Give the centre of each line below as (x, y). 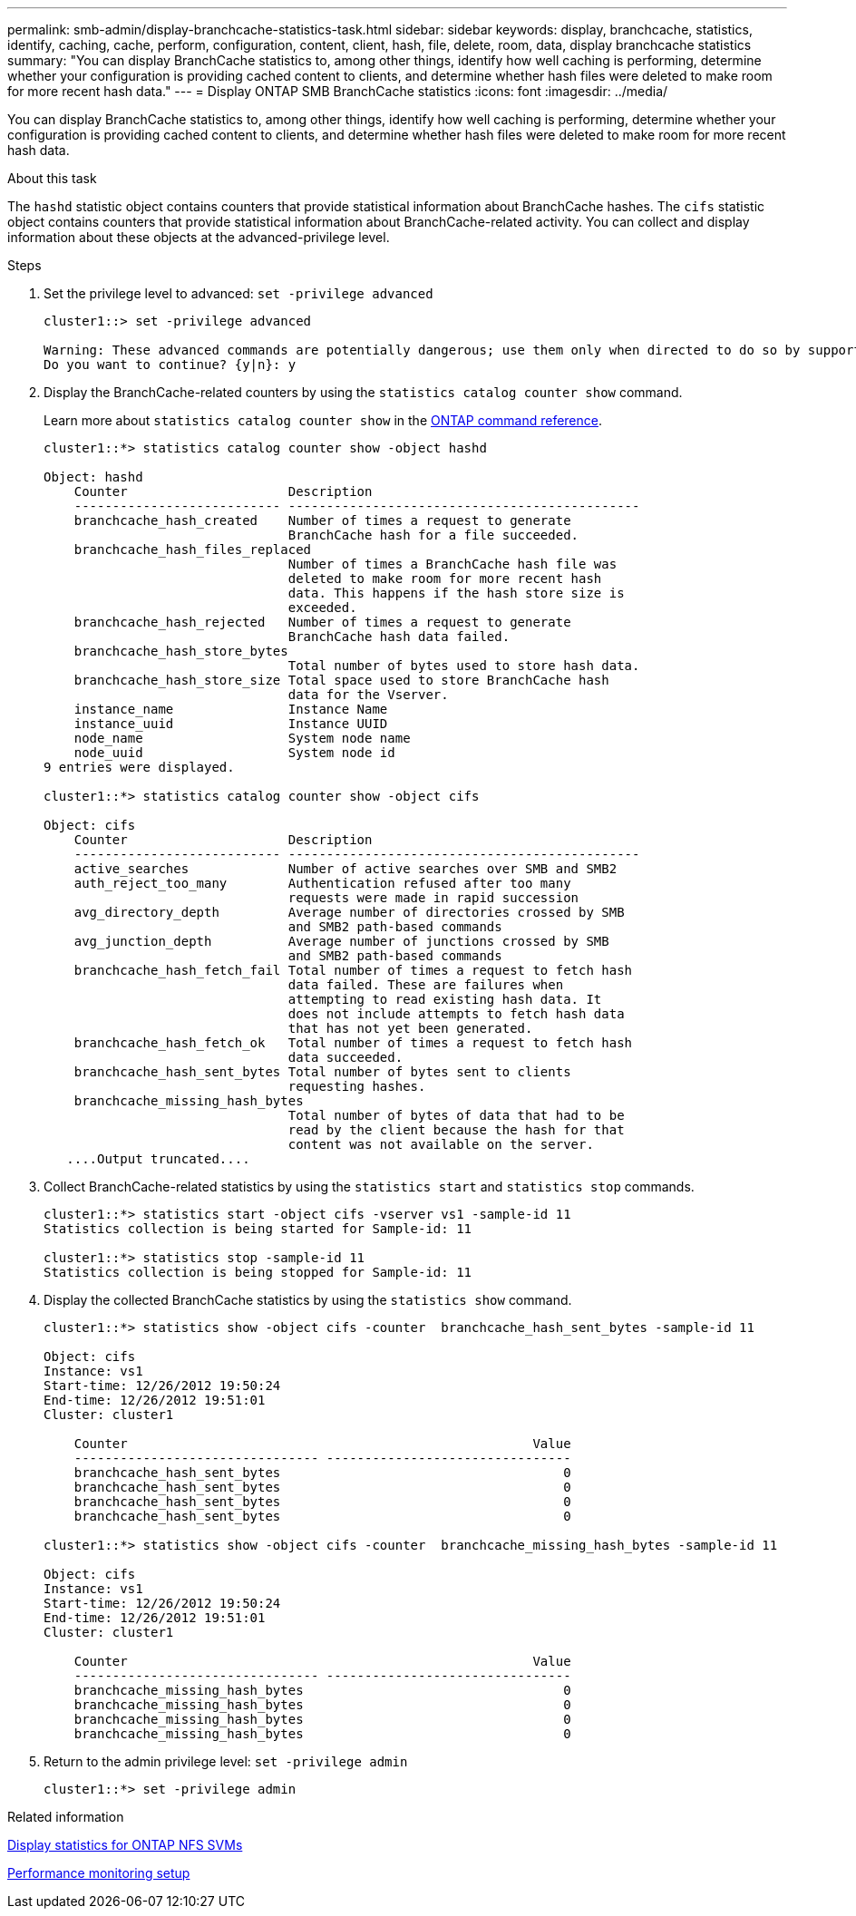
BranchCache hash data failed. (399, 637)
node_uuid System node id (234, 753)
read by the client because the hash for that (456, 1130)
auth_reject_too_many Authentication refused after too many (322, 883)
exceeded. (322, 608)
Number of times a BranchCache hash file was (452, 564)
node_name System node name (242, 738)
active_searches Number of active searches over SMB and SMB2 (345, 869)
